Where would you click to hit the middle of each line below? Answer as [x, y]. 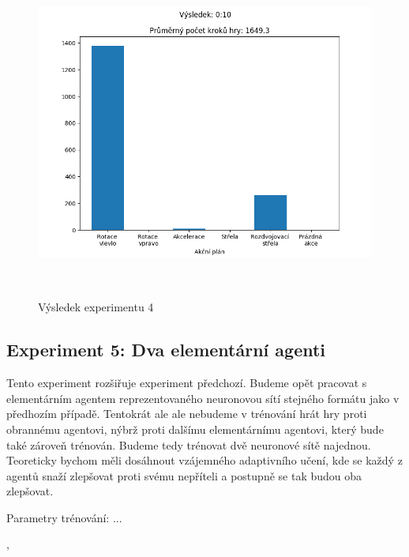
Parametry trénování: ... [64, 517]
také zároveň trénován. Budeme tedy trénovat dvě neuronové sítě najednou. [189, 444]
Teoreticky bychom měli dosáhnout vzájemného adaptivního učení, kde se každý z [204, 460]
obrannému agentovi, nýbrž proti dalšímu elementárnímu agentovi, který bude [195, 429]
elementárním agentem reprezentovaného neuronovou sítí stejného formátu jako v [203, 398]
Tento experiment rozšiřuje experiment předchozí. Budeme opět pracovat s [187, 383]
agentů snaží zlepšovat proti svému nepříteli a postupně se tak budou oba [184, 475]
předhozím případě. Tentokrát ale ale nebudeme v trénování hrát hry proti [187, 414]
